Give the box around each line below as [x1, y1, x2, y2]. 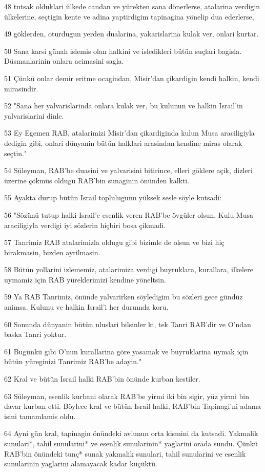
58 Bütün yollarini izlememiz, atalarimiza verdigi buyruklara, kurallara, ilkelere [4, 264, 253, 275]
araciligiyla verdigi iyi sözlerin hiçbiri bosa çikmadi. [4, 219, 166, 230]
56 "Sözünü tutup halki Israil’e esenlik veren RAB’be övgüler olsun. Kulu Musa [4, 209, 253, 220]
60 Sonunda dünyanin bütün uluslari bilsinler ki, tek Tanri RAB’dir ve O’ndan [4, 318, 251, 329]
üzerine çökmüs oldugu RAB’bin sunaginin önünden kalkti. [4, 175, 190, 185]
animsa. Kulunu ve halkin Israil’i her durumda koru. [4, 301, 169, 312]
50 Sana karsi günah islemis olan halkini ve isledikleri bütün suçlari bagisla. [4, 45, 242, 56]
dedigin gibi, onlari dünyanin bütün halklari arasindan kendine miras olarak [4, 137, 242, 148]
